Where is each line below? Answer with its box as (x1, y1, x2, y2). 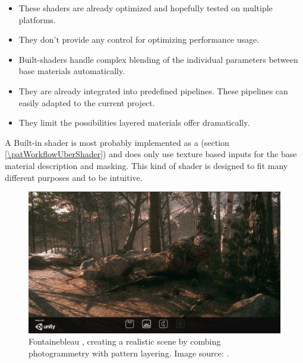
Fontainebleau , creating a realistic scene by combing (29, 335, 221, 348)
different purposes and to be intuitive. (5, 171, 143, 183)
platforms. (18, 13, 56, 26)
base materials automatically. (18, 65, 125, 77)
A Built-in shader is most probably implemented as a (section (5, 136, 229, 148)
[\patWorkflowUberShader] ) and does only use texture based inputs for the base (5, 148, 297, 160)
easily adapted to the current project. (18, 96, 155, 109)
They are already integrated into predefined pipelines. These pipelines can (18, 84, 288, 97)
